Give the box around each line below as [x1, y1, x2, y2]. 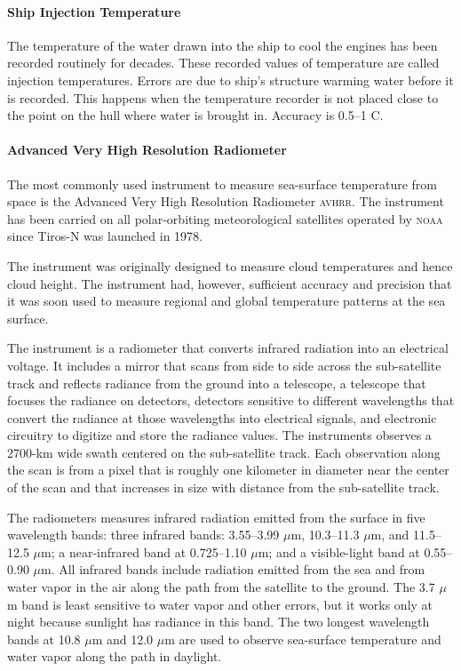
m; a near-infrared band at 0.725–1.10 [41, 542, 247, 561]
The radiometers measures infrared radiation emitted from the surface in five [7, 507, 425, 526]
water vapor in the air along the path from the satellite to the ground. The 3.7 [7, 578, 435, 596]
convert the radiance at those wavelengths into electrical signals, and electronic [7, 408, 437, 427]
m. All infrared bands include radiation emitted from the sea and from [41, 560, 425, 579]
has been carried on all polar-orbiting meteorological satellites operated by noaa [7, 209, 443, 228]
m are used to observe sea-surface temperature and [164, 629, 441, 648]
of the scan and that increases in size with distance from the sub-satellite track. [7, 478, 440, 497]
